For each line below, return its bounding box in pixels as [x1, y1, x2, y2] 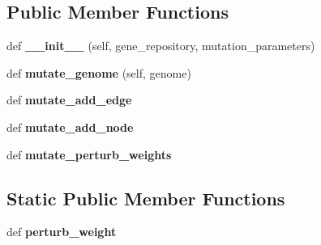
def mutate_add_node [6, 118, 134, 135]
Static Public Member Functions [6, 185, 285, 210]
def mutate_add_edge [6, 91, 132, 108]
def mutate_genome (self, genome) [6, 64, 191, 81]
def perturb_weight [6, 223, 117, 240]
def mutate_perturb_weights [6, 146, 172, 163]
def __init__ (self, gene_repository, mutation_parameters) [6, 37, 315, 54]
